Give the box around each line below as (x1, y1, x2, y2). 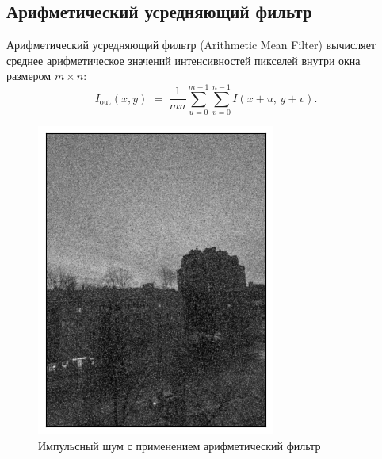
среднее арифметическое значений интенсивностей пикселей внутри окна (6, 52, 361, 68)
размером (6, 67, 52, 84)
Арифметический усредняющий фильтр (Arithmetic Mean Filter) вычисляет (6, 36, 376, 53)
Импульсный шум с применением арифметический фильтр (38, 437, 321, 453)
